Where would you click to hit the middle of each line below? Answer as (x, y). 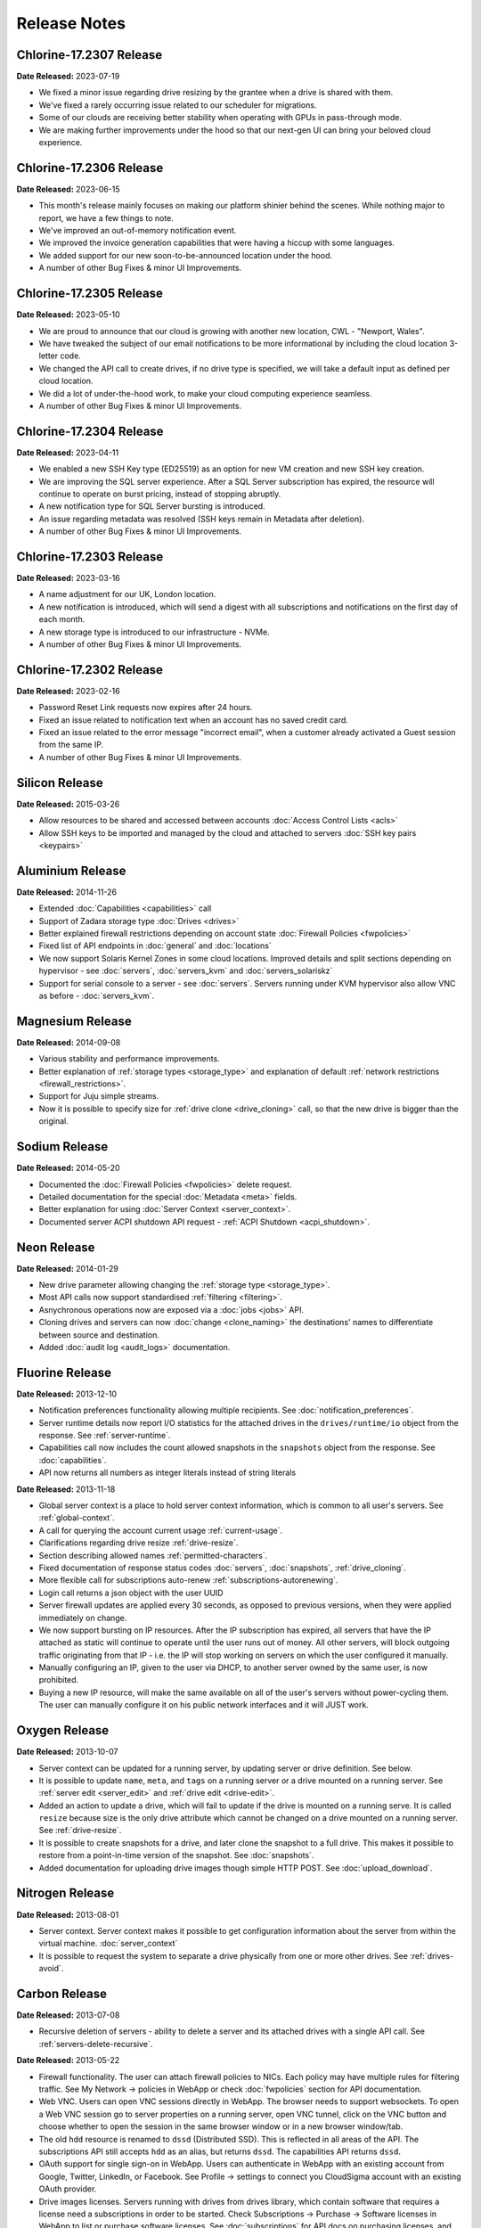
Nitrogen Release (65, 1893)
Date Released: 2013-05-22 (68, 2060)
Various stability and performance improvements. (129, 1059)
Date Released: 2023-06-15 (68, 189)
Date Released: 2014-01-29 (68, 1268)
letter (49, 356)
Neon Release (56, 1247)
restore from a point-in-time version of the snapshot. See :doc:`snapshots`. (176, 1855)
